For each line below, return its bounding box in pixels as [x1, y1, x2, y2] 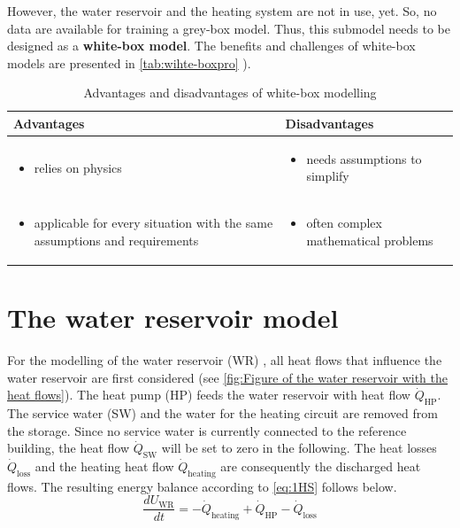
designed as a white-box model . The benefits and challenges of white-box [7, 36, 416, 55]
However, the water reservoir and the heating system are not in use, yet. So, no [7, 2, 437, 19]
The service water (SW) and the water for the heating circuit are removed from [7, 404, 438, 423]
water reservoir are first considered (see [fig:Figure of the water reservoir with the [7, 368, 448, 386]
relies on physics [34, 158, 122, 176]
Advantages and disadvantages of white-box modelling [83, 83, 377, 102]
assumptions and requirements [34, 230, 199, 249]
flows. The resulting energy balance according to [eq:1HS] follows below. [7, 477, 397, 495]
